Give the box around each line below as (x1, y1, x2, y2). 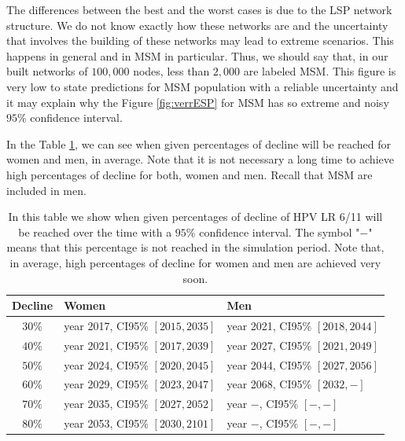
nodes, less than (133, 63, 210, 79)
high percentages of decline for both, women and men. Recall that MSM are (6, 166, 373, 182)
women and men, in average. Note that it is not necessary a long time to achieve (6, 151, 394, 167)
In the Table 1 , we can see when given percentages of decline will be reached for (6, 135, 392, 152)
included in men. (6, 182, 87, 198)
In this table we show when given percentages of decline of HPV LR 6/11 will (8, 208, 383, 225)
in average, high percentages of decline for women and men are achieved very (9, 254, 381, 270)
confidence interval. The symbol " (199, 223, 360, 240)
